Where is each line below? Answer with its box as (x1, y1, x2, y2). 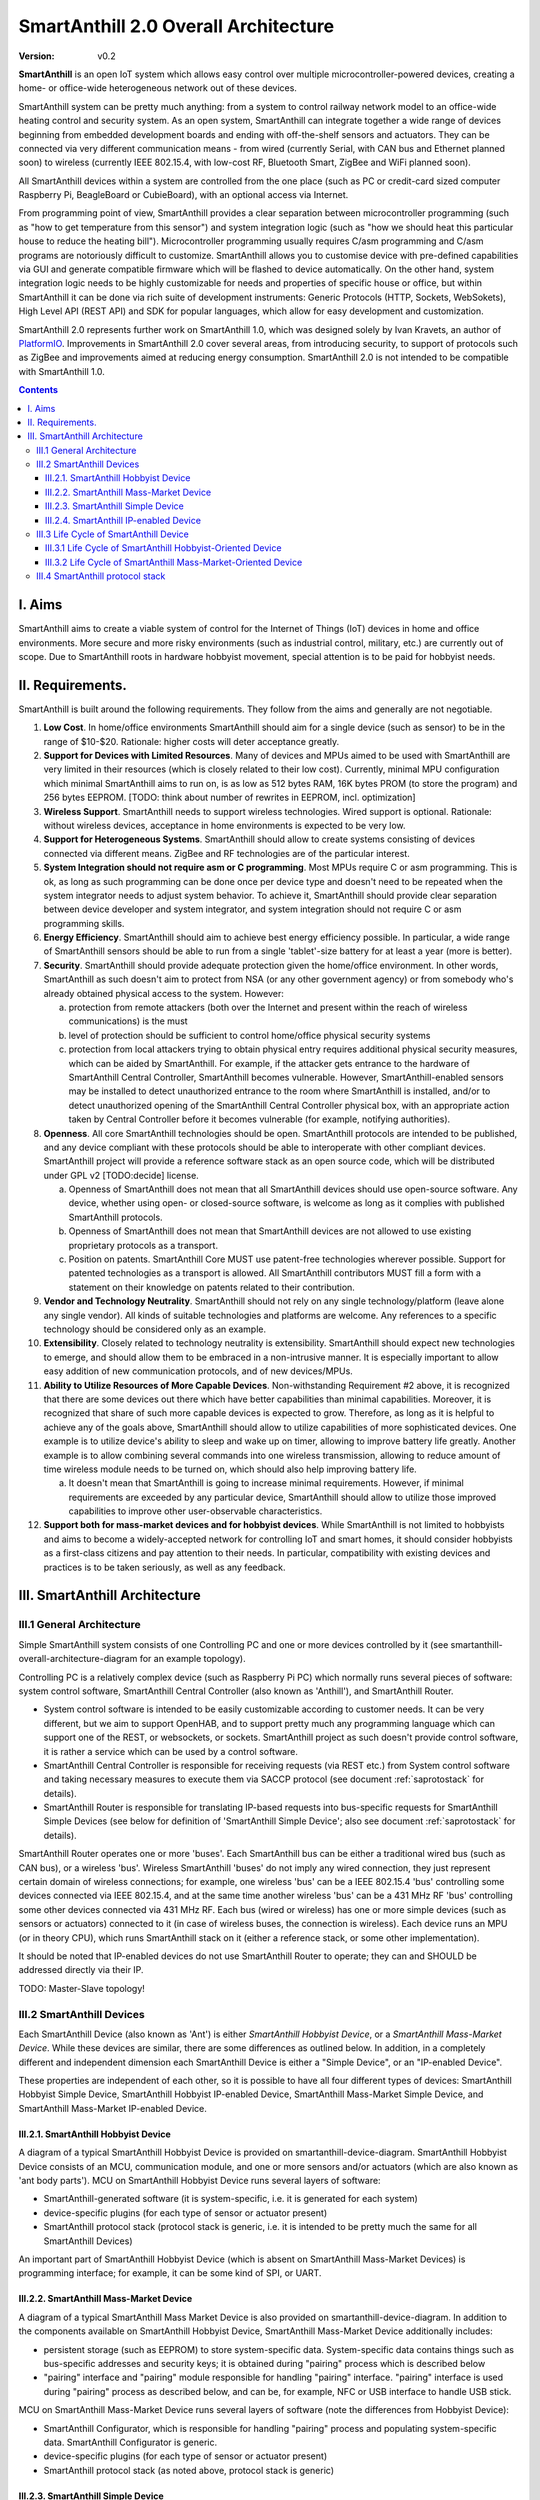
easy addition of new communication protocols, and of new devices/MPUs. (43, 1365, 354, 1377)
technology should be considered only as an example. (43, 1323, 267, 1335)
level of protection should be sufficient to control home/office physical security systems (68, 1029, 431, 1041)
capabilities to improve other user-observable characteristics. (68, 1505, 323, 1517)
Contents (18, 384, 59, 396)
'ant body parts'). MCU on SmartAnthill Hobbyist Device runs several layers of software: (18, 2175, 381, 2187)
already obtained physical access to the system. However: (43, 987, 284, 999)
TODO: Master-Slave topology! (18, 1982, 145, 1994)
